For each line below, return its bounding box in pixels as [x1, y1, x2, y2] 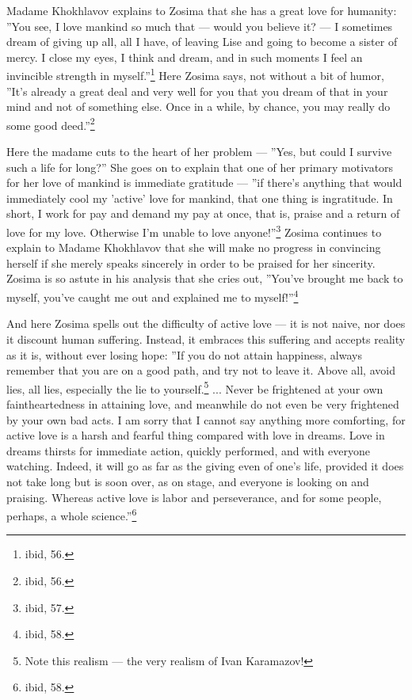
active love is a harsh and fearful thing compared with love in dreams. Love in [6, 427, 385, 443]
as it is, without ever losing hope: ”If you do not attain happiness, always [6, 346, 362, 363]
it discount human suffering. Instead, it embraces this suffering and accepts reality [6, 330, 406, 347]
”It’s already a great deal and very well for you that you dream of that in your [6, 82, 388, 99]
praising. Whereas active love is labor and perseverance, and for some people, [6, 489, 382, 505]
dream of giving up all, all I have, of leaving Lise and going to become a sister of [6, 33, 398, 50]
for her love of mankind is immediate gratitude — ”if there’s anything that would [6, 174, 402, 191]
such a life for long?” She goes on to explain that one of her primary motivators [6, 158, 394, 175]
